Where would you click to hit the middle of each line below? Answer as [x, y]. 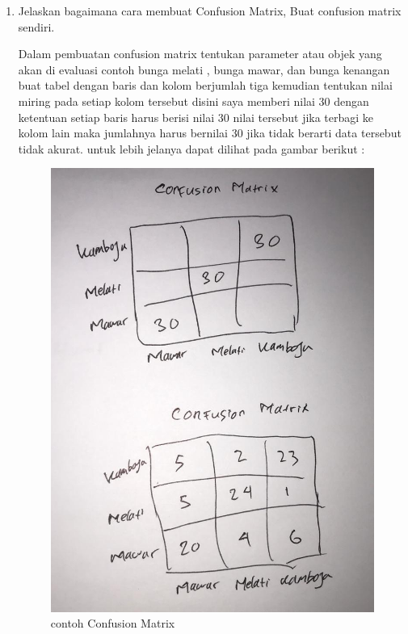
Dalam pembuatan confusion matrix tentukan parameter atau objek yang [200, 54]
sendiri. [36, 26]
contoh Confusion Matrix [113, 623]
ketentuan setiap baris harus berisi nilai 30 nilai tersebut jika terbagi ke [196, 117]
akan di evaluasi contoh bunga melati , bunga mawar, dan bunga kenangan [204, 69]
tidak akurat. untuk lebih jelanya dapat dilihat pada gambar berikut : [191, 148]
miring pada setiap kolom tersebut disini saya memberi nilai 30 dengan [193, 101]
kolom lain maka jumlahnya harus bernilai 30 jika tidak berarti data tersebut [210, 133]
